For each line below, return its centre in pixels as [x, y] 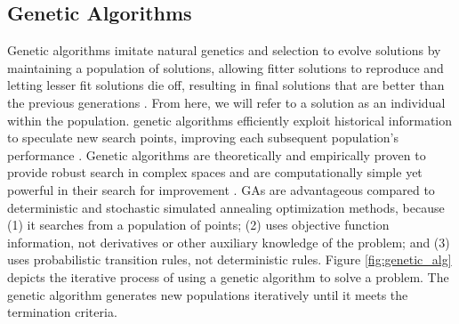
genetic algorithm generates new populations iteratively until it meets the [208, 294]
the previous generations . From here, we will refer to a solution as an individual [226, 102]
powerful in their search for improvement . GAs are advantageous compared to [221, 189]
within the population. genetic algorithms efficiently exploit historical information [230, 120]
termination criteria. [62, 312]
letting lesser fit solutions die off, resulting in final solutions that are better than [226, 85]
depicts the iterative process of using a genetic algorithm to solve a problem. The [228, 276]
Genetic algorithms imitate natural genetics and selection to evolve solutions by [224, 50]
